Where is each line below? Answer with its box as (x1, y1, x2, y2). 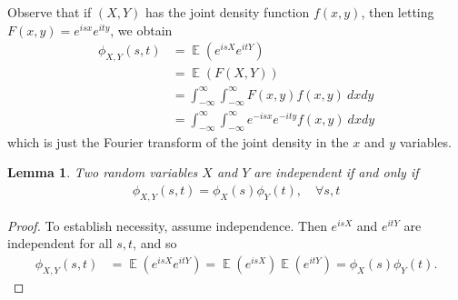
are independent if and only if (254, 163, 419, 182)
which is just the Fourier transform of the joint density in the (7, 132, 349, 151)
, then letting (361, 3, 434, 21)
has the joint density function (145, 3, 310, 21)
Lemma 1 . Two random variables (7, 163, 198, 182)
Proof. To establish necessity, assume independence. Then (7, 215, 327, 235)
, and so (133, 234, 177, 253)
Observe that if (7, 3, 92, 21)
